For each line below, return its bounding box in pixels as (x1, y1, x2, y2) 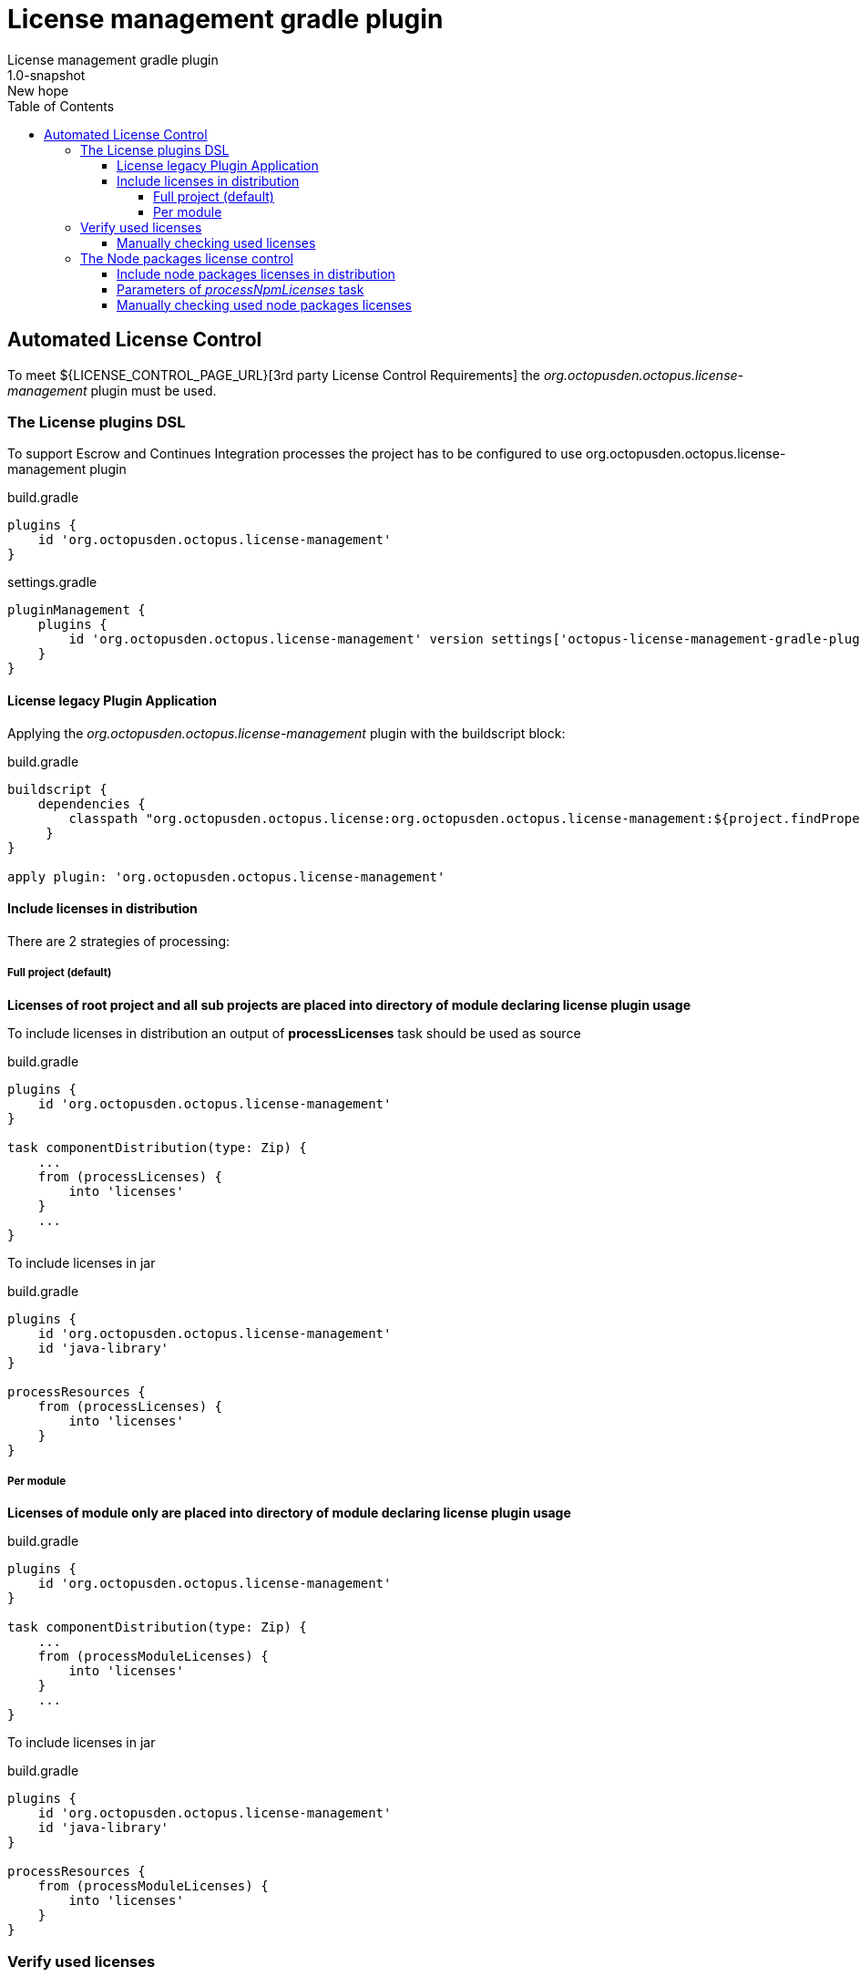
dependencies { (37, 796, 146, 811)
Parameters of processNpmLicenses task (117, 281, 364, 297)
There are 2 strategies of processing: (7, 932, 230, 949)
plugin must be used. (90, 382, 217, 398)
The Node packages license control (80, 250, 293, 266)
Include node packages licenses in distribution (117, 265, 395, 282)
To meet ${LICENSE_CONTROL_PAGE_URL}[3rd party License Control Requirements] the (7, 366, 541, 383)
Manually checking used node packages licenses (117, 296, 412, 313)
